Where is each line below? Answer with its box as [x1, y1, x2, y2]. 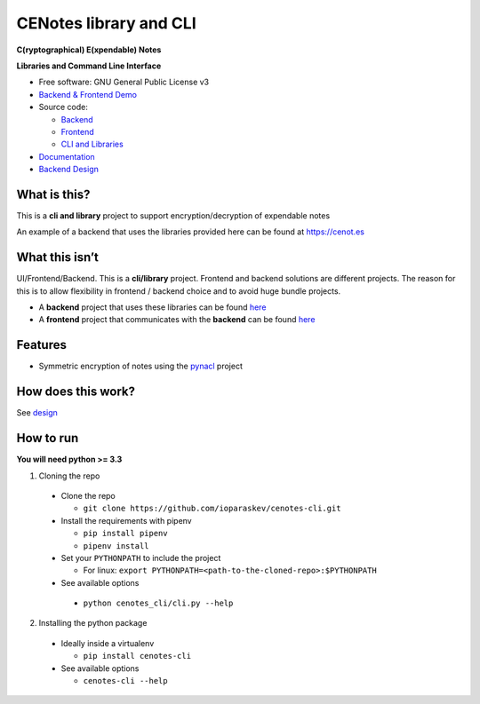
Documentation [38, 151, 95, 162]
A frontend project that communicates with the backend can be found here [38, 314, 316, 325]
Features [16, 337, 67, 352]
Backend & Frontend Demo [38, 89, 138, 99]
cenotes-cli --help [83, 676, 168, 686]
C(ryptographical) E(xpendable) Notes [16, 44, 162, 55]
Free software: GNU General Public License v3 [38, 76, 210, 88]
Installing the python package [38, 618, 148, 629]
